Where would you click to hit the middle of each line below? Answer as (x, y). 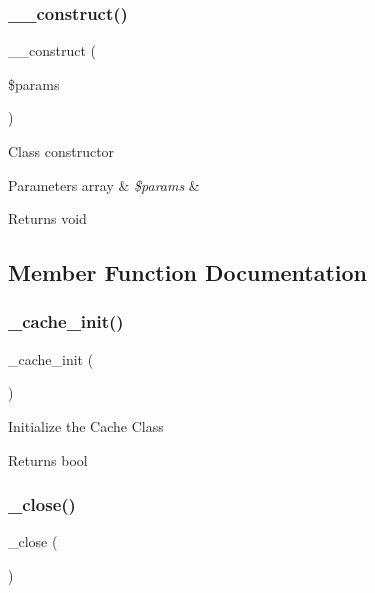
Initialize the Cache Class (86, 425)
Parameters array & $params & (104, 184)
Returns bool (48, 459)
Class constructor (61, 151)
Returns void (47, 218)
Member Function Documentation (188, 272)
